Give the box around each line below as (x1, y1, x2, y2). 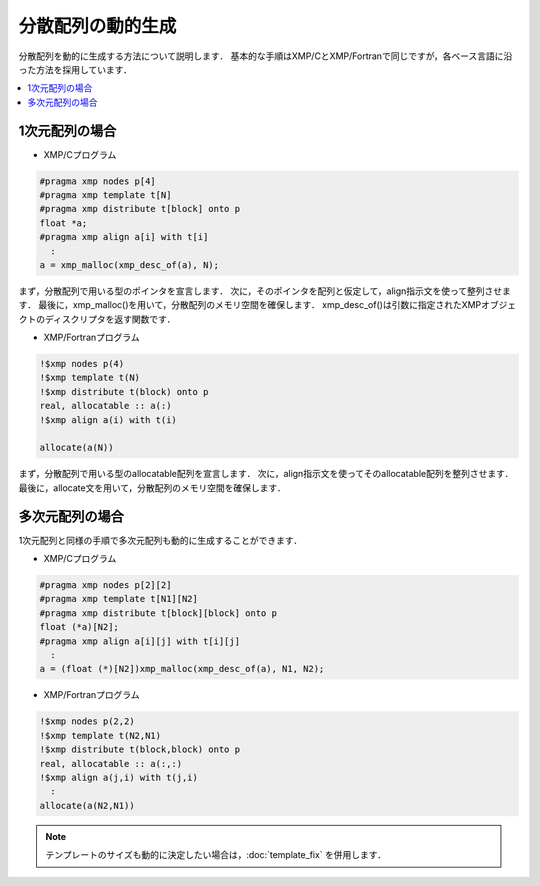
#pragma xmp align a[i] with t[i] (39, 231, 209, 243)
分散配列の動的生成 (18, 15, 177, 37)
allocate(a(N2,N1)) (39, 800, 135, 811)
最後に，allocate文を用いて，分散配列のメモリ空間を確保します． (18, 481, 286, 494)
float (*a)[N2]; (39, 621, 120, 633)
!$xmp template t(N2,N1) (39, 730, 162, 741)
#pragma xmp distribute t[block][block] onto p (39, 607, 277, 619)
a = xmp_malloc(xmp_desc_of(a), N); (39, 259, 220, 270)
